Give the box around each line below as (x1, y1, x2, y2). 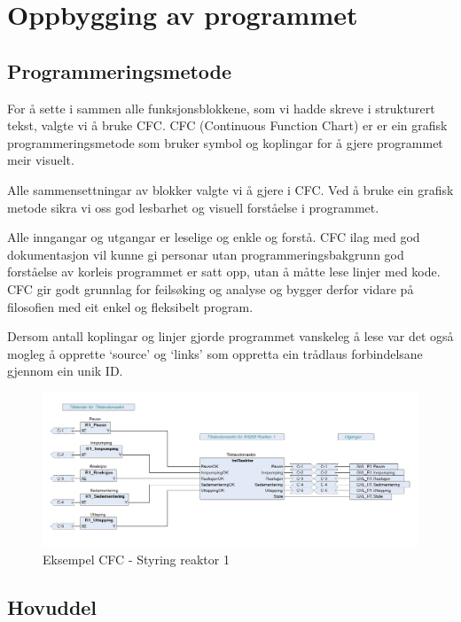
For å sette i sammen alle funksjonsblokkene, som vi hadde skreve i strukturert (7, 98, 435, 117)
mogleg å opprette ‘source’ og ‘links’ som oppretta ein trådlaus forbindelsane (7, 344, 423, 362)
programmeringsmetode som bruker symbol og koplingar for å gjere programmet (7, 133, 443, 152)
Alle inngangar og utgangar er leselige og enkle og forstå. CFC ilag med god (7, 228, 420, 246)
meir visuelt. (7, 151, 74, 169)
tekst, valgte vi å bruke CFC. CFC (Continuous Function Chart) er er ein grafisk (7, 116, 448, 135)
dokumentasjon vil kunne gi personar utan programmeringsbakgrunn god (7, 245, 404, 263)
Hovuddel (7, 593, 98, 620)
